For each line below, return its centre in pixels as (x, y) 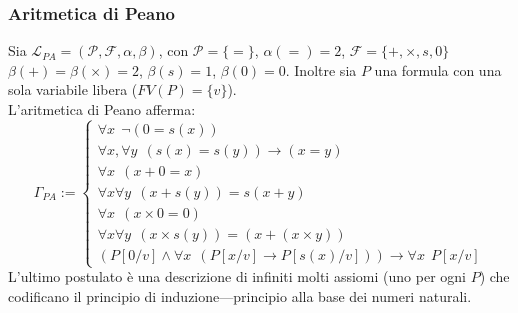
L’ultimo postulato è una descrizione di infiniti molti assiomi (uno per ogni (237, 276)
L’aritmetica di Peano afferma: (102, 109)
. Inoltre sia (321, 69)
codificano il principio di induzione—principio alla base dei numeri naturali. (240, 295)
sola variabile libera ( (73, 89)
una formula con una (438, 69)
